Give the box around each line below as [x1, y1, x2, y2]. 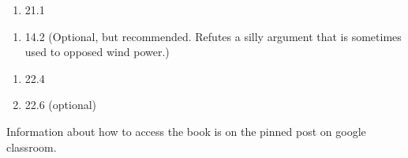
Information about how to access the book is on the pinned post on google [6, 122, 366, 139]
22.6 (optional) [24, 96, 97, 113]
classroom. [6, 138, 57, 155]
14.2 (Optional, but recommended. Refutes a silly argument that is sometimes [24, 28, 402, 44]
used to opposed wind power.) [24, 43, 170, 60]
